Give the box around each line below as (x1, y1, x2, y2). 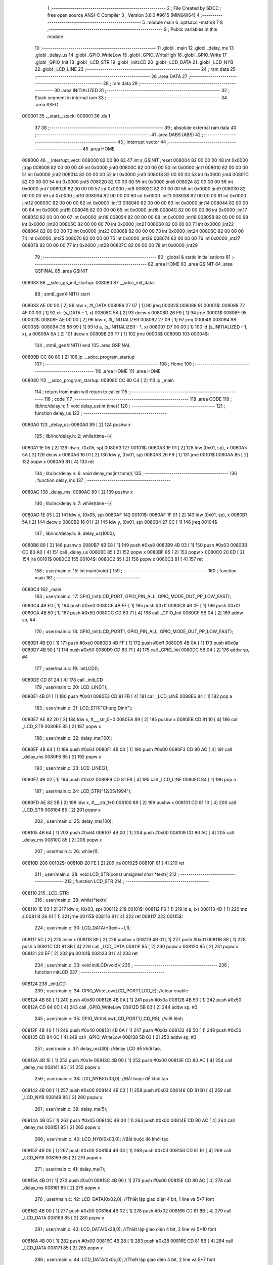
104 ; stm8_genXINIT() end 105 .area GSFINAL (34, 342, 131, 349)
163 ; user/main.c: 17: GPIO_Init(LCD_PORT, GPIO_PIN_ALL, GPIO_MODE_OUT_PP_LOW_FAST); (34, 593, 232, 599)
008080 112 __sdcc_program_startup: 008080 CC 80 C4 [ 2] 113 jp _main (22, 377, 174, 383)
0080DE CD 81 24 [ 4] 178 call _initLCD (22, 677, 103, 683)
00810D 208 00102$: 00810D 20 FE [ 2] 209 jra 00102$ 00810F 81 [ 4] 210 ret (22, 860, 185, 866)
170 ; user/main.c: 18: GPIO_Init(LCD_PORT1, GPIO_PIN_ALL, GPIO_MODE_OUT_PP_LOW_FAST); (34, 628, 234, 635)
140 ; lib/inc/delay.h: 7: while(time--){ (34, 500, 112, 507)
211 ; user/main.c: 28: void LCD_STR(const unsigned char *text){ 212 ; (34, 871, 179, 877)
